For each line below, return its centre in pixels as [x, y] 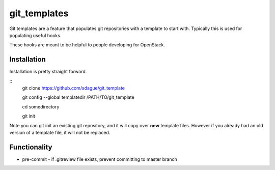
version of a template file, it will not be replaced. [60, 132]
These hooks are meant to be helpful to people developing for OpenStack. [87, 45]
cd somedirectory [41, 106]
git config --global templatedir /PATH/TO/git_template [78, 97]
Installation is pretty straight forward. [48, 72]
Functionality [31, 147]
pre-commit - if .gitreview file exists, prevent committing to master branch [100, 159]
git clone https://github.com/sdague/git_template [73, 88]
